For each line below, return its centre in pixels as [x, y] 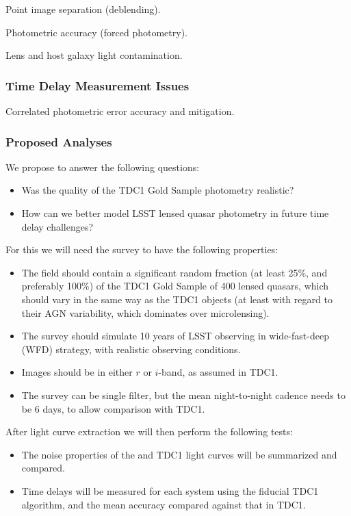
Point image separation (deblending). [83, 9]
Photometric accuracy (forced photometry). [96, 32]
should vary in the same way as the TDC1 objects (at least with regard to [177, 299]
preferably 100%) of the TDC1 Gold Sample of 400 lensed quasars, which [175, 286]
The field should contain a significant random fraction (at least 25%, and [174, 272]
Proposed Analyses [59, 141]
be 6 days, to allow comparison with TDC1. [113, 408]
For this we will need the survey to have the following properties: [142, 249]
